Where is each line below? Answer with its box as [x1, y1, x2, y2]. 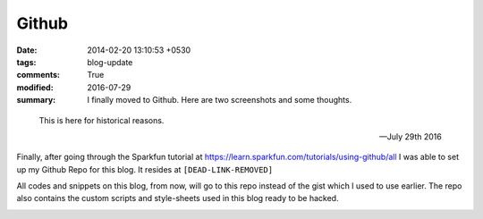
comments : [16, 70, 60, 80]
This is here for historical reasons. [38, 114, 165, 125]
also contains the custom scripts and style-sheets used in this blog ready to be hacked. [16, 193, 339, 204]
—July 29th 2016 [378, 131, 442, 142]
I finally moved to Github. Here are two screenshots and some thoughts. [87, 95, 352, 105]
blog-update [87, 56, 133, 67]
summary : [16, 95, 56, 105]
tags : [16, 56, 37, 67]
